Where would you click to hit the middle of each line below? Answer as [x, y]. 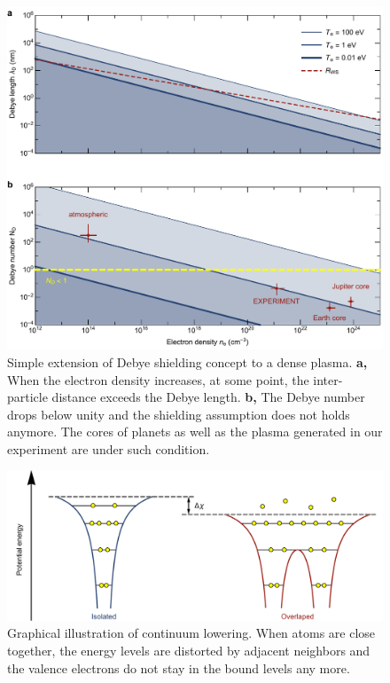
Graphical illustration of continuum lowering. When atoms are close [191, 633]
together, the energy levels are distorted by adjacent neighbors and [189, 650]
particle [27, 397]
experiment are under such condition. [109, 448]
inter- [328, 379]
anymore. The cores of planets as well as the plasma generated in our [195, 432]
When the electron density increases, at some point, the [158, 379]
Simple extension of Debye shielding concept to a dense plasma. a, [187, 361]
